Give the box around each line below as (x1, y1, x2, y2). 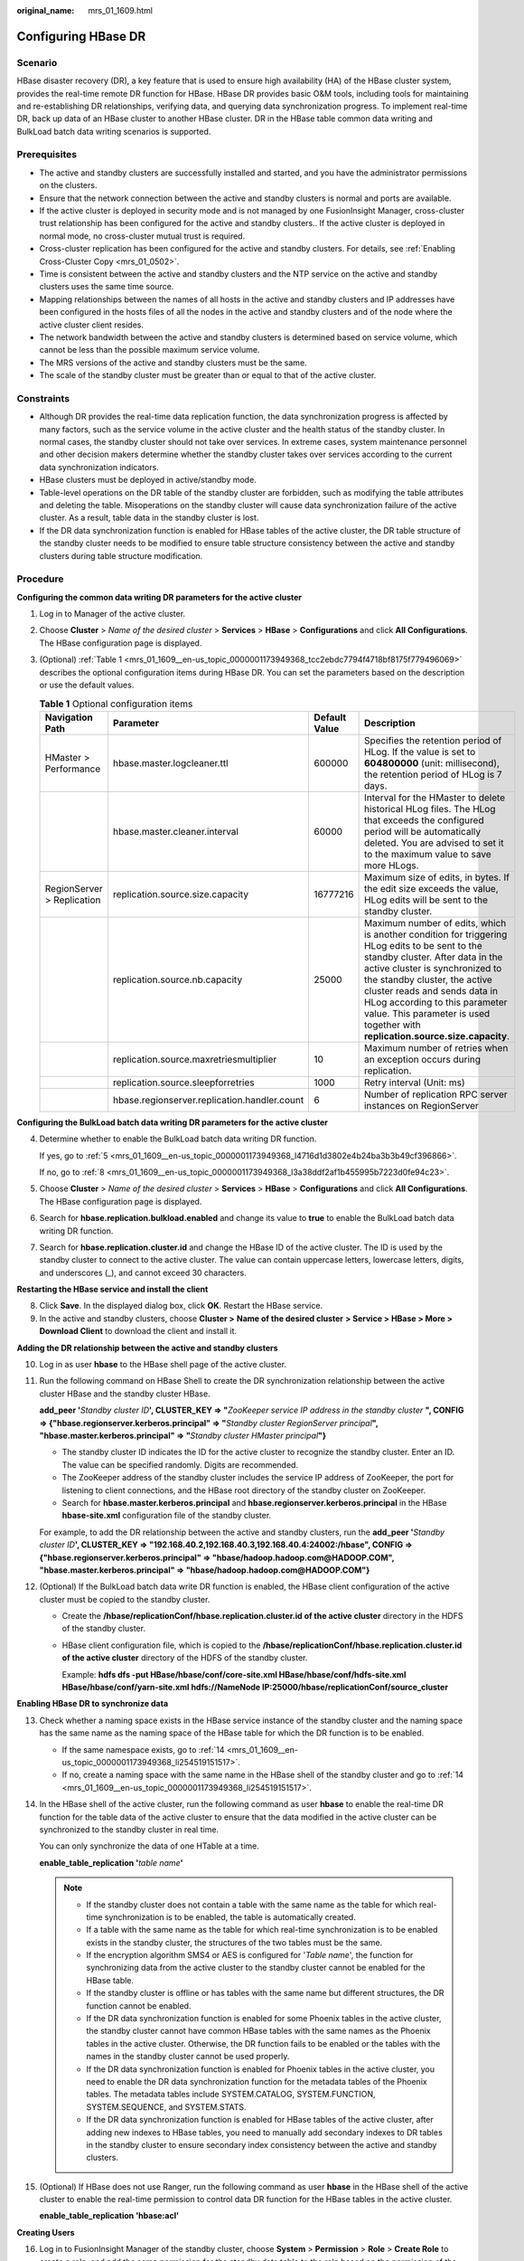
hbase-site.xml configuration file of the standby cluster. (61, 1510, 272, 1521)
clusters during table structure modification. (39, 550, 203, 561)
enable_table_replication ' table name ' (39, 1857, 184, 1868)
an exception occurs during (363, 1053, 482, 1065)
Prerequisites (16, 148, 77, 161)
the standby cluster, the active (363, 973, 492, 986)
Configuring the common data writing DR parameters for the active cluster (16, 591, 303, 602)
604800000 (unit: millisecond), (363, 756, 501, 769)
